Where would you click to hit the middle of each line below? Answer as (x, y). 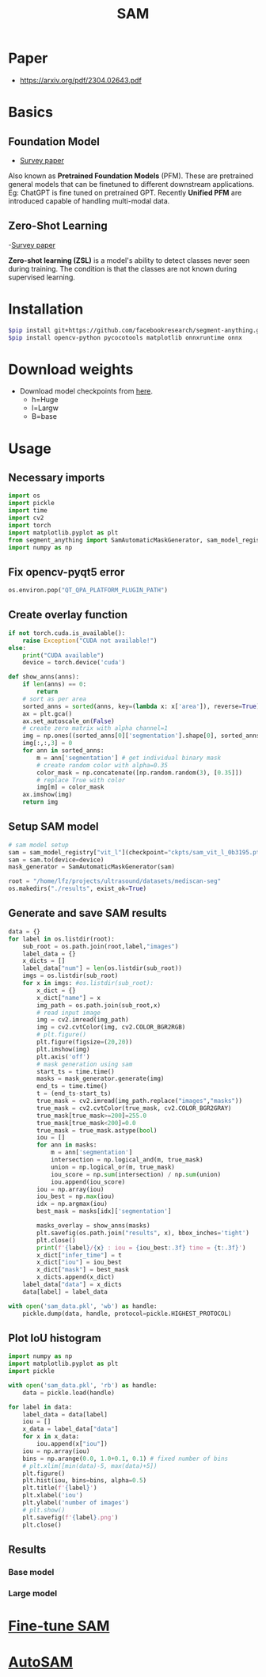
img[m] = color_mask (70, 787)
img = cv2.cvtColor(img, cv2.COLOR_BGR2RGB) (111, 1027)
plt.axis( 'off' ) (63, 1057)
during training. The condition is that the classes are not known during (123, 268)
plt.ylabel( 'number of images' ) (76, 1503)
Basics (31, 112)
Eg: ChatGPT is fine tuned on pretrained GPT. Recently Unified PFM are (125, 192)
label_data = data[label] (65, 1414)
